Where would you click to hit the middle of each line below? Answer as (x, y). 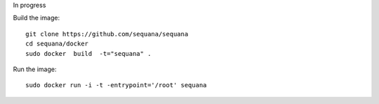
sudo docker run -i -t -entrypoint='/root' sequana (116, 85)
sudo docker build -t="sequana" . (88, 53)
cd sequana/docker (57, 44)
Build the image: (36, 18)
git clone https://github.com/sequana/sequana (107, 34)
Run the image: (35, 69)
